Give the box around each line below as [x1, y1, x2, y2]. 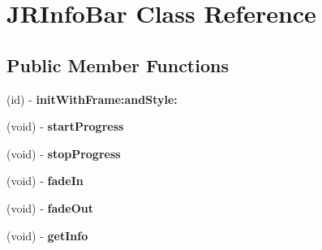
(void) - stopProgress [6, 144, 121, 162]
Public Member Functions [6, 52, 229, 77]
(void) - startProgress [6, 118, 124, 135]
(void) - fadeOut [6, 199, 93, 216]
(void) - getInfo [6, 226, 88, 244]
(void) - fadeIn [6, 172, 84, 189]
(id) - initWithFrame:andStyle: [6, 90, 178, 107]
